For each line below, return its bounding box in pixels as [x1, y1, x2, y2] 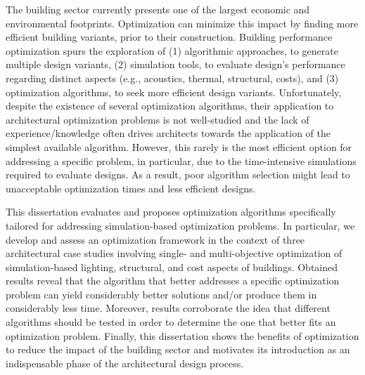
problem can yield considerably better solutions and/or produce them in [6, 287, 317, 301]
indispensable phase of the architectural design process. [6, 355, 244, 370]
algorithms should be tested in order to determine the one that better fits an [6, 315, 336, 329]
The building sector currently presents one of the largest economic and [6, 2, 310, 16]
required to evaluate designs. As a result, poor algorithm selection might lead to [6, 167, 350, 182]
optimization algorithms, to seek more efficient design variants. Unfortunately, [6, 84, 342, 99]
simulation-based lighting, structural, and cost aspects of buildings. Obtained [6, 259, 338, 274]
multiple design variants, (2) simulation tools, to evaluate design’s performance [6, 57, 345, 72]
